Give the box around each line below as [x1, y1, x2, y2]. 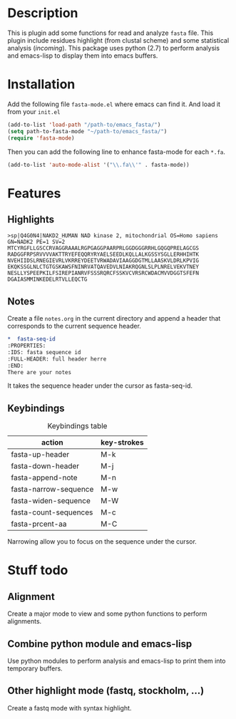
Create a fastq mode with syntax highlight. [7, 703, 132, 712]
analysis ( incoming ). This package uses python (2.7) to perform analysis [7, 43, 220, 52]
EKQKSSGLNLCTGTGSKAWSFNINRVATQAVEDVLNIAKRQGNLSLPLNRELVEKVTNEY [7, 264, 200, 271]
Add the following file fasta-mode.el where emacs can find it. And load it [7, 100, 221, 108]
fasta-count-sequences [11, 507, 93, 517]
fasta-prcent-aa [11, 519, 67, 529]
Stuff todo [7, 562, 68, 579]
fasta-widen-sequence [11, 496, 91, 506]
